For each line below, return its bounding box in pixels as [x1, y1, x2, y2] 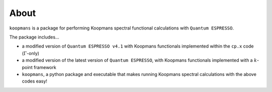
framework [33, 64, 56, 70]
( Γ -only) [22, 50, 40, 56]
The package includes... [9, 34, 59, 40]
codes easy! [22, 78, 47, 84]
